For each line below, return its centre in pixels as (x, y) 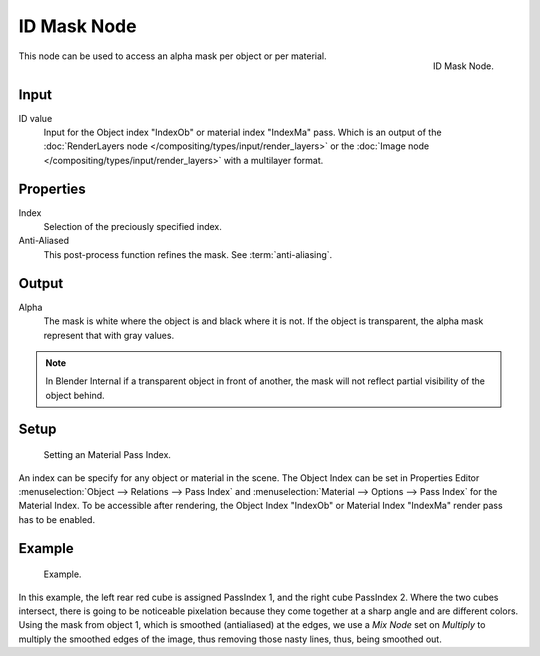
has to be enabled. (56, 519)
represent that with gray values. (109, 335)
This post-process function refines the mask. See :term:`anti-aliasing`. (188, 254)
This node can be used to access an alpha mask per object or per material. (172, 56)
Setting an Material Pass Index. (107, 455)
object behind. (75, 395)
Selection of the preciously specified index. (132, 227)
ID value (35, 118)
